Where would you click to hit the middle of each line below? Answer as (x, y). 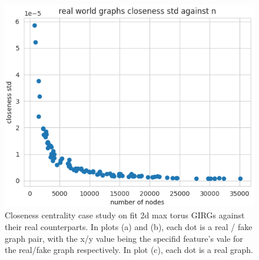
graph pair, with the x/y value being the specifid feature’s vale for (124, 238)
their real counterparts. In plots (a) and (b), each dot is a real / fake (129, 226)
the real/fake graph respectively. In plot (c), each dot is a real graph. (129, 250)
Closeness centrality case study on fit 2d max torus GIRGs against (125, 215)
